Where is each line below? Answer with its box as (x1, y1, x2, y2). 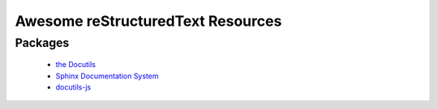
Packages (15, 36, 70, 50)
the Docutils (55, 60, 97, 69)
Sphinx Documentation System (55, 71, 159, 81)
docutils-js (55, 82, 92, 92)
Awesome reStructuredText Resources (15, 12, 282, 30)
